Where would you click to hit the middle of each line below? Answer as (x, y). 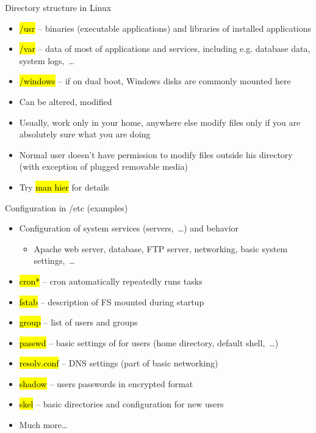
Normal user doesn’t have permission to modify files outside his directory (156, 154)
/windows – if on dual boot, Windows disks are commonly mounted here (155, 81)
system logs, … (47, 60)
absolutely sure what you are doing (85, 134)
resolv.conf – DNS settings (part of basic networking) (119, 363)
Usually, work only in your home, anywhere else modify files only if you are (160, 122)
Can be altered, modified (66, 101)
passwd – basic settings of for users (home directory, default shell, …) (149, 342)
